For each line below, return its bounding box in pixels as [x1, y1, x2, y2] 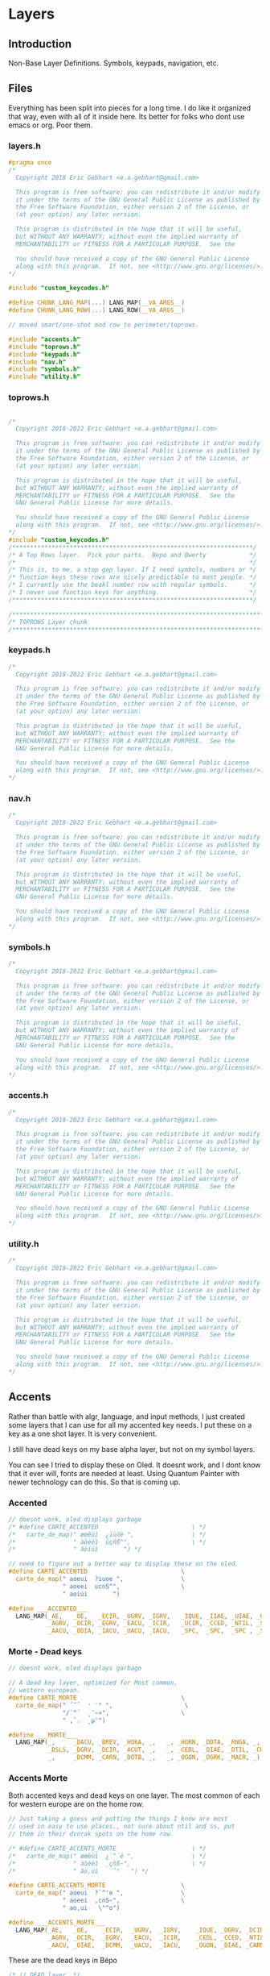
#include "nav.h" [8, 358, 67, 366]
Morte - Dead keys [8, 1646, 83, 1658]
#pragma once [8, 159, 52, 167]
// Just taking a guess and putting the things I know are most [8, 1815, 228, 1823]
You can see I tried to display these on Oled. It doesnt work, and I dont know [8, 1460, 261, 1470]
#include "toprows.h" [8, 343, 81, 351]
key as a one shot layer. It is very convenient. [8, 1429, 157, 1438]
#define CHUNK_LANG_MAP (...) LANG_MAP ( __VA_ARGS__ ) [8, 299, 185, 307]
